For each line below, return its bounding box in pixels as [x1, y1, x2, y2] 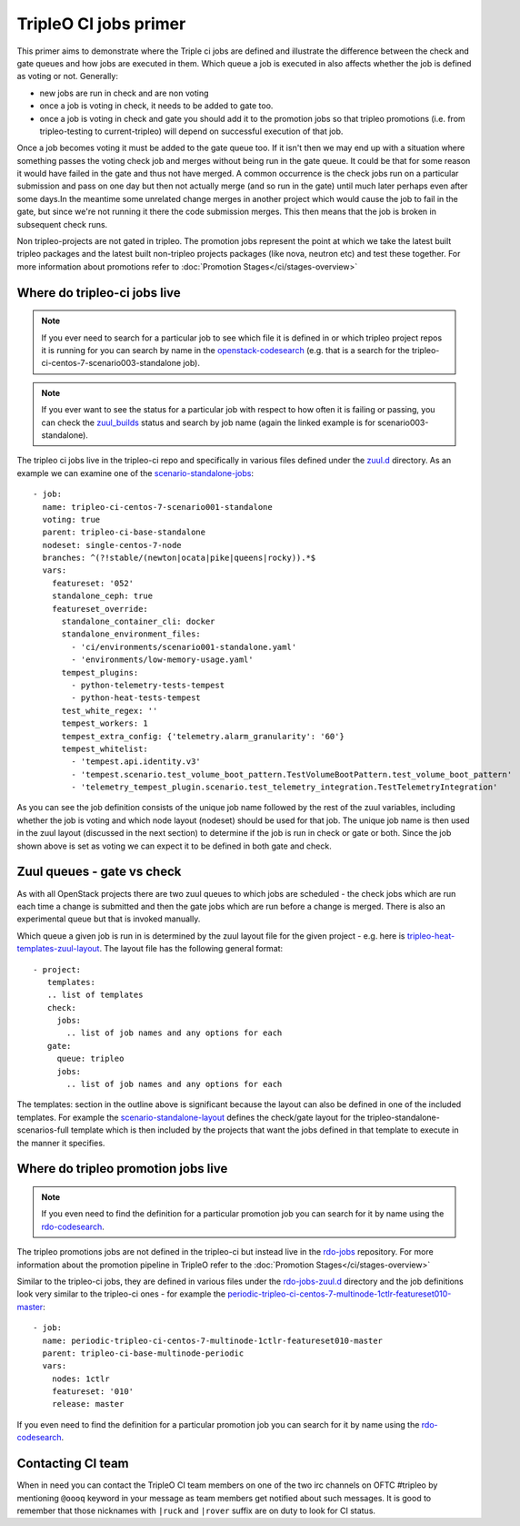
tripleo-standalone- [366, 1112, 440, 1123]
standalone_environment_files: [61, 629, 202, 639]
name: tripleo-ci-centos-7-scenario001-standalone [42, 502, 273, 512]
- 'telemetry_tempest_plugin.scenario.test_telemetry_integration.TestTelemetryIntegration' [71, 782, 498, 792]
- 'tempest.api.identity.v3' [71, 757, 202, 767]
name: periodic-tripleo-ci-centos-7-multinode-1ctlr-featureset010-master [42, 1335, 384, 1346]
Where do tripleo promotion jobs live [16, 1161, 228, 1176]
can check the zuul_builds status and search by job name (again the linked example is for [41, 417, 376, 428]
